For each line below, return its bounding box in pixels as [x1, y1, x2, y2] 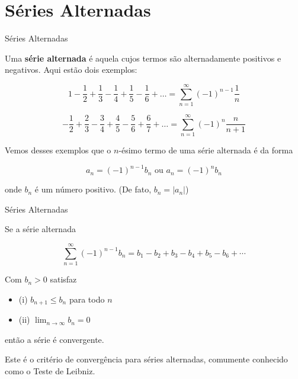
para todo [69, 293, 105, 305]
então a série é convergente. [5, 333, 104, 345]
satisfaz [50, 273, 77, 285]
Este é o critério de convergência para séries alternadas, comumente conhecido [5, 353, 288, 365]
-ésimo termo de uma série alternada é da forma [118, 144, 293, 156]
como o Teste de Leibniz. [5, 364, 95, 377]
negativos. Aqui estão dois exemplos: [5, 63, 137, 76]
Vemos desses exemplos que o [5, 144, 111, 156]
